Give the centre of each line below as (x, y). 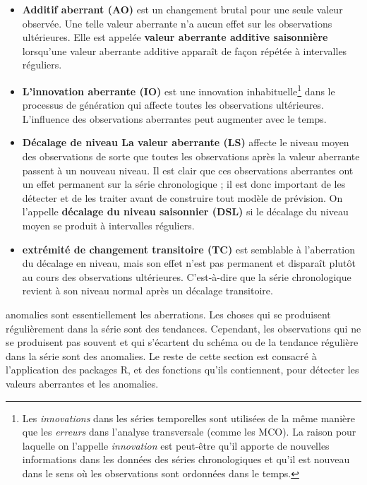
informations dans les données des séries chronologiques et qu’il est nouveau (186, 459)
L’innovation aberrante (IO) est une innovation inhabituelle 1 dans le (179, 90)
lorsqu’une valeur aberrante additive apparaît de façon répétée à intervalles (185, 50)
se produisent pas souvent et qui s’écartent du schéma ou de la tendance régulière (182, 342)
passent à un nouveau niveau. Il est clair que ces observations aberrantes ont (188, 170)
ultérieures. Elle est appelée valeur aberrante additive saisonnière (175, 37)
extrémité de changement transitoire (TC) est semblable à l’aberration (188, 249)
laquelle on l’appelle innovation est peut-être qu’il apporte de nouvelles (176, 445)
